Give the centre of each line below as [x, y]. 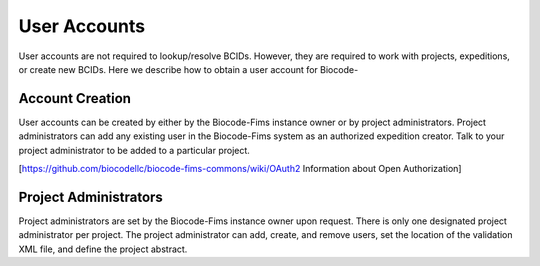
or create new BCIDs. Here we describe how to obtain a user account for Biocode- [188, 69]
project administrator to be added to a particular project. [134, 150]
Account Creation [75, 98]
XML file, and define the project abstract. [103, 249]
